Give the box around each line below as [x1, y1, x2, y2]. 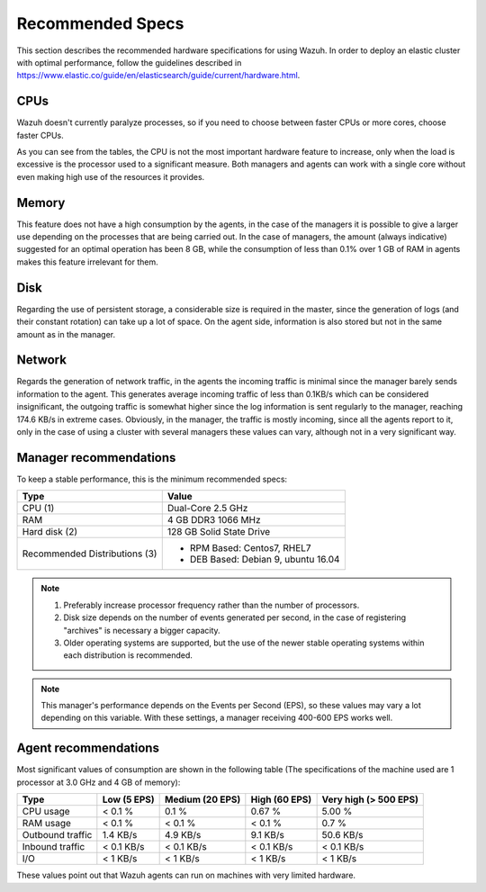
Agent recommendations [16, 741, 159, 756]
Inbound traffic [22, 841, 85, 853]
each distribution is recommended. [63, 650, 193, 661]
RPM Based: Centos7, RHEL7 [189, 542, 311, 554]
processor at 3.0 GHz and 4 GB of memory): [16, 777, 181, 788]
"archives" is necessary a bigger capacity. [63, 625, 220, 635]
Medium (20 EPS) [165, 793, 241, 806]
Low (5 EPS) [102, 793, 155, 806]
